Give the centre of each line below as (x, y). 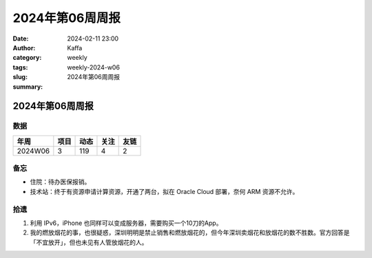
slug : (20, 77)
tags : (20, 67)
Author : (24, 47)
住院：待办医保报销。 (60, 182)
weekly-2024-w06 (94, 67)
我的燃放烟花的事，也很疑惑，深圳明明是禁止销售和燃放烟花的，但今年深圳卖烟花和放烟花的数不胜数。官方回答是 (190, 233)
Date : (21, 39)
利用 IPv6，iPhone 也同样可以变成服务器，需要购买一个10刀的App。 (126, 223)
